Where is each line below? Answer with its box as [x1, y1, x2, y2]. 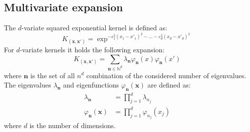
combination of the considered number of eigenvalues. [86, 70, 247, 80]
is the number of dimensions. [29, 120, 116, 131]
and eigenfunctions [63, 80, 119, 90]
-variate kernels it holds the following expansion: [20, 44, 165, 55]
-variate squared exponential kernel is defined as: [22, 22, 167, 33]
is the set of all [30, 70, 75, 80]
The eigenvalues [4, 80, 51, 90]
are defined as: [147, 80, 191, 90]
